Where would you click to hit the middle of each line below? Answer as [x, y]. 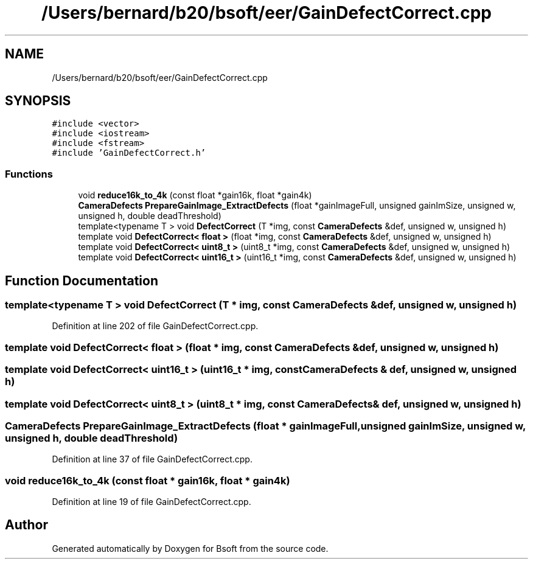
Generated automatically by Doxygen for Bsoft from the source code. [190, 548]
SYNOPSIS [38, 101]
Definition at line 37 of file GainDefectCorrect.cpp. [152, 459]
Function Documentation [82, 280]
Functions [29, 174]
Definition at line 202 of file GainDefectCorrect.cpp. [155, 326]
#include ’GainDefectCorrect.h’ [129, 153]
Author [26, 525]
